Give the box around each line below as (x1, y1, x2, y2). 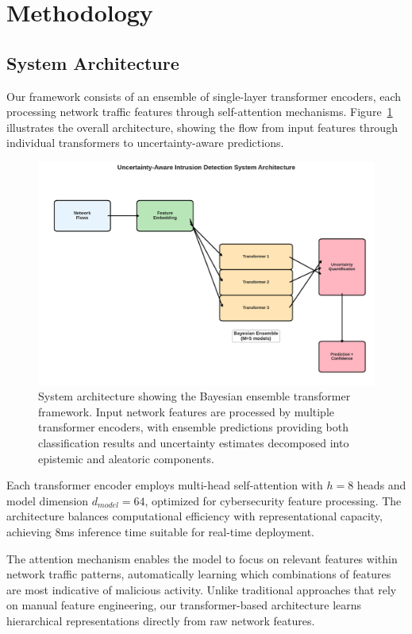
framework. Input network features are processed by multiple (38, 403, 335, 419)
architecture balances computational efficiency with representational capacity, (6, 508, 383, 524)
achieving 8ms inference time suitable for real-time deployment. (6, 524, 314, 540)
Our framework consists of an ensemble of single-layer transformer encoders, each (6, 87, 402, 104)
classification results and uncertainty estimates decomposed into (38, 435, 349, 451)
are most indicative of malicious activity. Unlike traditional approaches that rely (6, 581, 397, 597)
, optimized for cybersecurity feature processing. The (144, 492, 402, 508)
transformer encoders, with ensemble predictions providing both (38, 419, 349, 435)
